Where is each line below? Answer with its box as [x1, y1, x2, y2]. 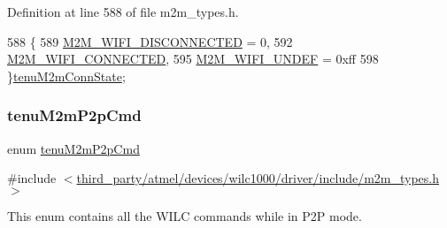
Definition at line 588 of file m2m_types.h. [7, 3, 239, 20]
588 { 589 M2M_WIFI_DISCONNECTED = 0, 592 [7, 32, 293, 50]
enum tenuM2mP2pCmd [7, 139, 140, 157]
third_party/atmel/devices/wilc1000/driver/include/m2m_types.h [76, 169, 440, 187]
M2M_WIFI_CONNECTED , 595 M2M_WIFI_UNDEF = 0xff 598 [7, 49, 379, 68]
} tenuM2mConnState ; [7, 66, 126, 85]
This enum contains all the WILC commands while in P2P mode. [7, 206, 362, 224]
